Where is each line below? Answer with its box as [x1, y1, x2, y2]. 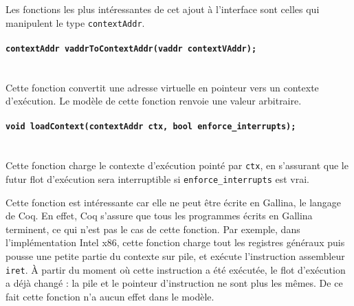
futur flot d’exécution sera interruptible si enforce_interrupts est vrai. [5, 172, 309, 186]
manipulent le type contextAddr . [5, 15, 145, 30]
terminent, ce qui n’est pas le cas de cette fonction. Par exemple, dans [5, 221, 300, 236]
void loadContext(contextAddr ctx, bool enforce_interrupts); [5, 122, 296, 132]
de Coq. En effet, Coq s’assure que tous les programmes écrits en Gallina [5, 208, 313, 223]
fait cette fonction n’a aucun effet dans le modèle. [5, 289, 214, 303]
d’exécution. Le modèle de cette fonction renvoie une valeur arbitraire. [5, 94, 302, 108]
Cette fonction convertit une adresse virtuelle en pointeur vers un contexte [5, 80, 319, 94]
